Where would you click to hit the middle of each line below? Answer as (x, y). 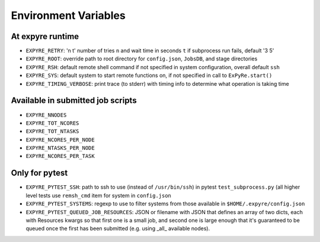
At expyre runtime (45, 36)
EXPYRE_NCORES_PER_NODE (60, 140)
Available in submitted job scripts (74, 101)
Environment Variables (68, 15)
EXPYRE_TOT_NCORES (52, 123)
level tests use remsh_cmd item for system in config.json (99, 195)
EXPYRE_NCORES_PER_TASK (60, 156)
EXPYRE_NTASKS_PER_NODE (60, 148)
